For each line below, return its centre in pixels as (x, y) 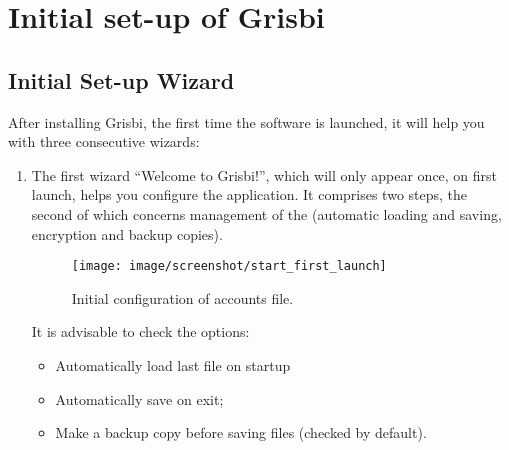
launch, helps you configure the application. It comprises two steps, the (249, 194)
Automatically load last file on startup (173, 364)
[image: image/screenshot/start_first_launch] (229, 266)
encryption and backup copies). (127, 233)
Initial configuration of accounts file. (182, 297)
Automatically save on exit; (139, 398)
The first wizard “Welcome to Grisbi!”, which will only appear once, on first (264, 174)
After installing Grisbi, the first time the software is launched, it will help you (246, 121)
